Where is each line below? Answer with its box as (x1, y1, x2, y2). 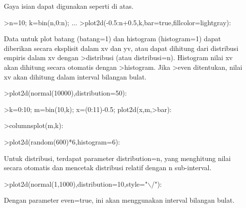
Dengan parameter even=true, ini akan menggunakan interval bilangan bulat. (4, 195, 235, 205)
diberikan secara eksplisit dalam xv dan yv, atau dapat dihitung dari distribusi (4, 43, 239, 53)
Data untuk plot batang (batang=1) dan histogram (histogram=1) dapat (4, 33, 221, 44)
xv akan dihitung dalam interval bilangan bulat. (4, 71, 147, 81)
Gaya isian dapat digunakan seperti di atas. (4, 1, 134, 11)
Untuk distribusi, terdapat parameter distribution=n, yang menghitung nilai (4, 153, 231, 163)
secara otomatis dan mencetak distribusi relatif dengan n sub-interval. (4, 162, 212, 173)
